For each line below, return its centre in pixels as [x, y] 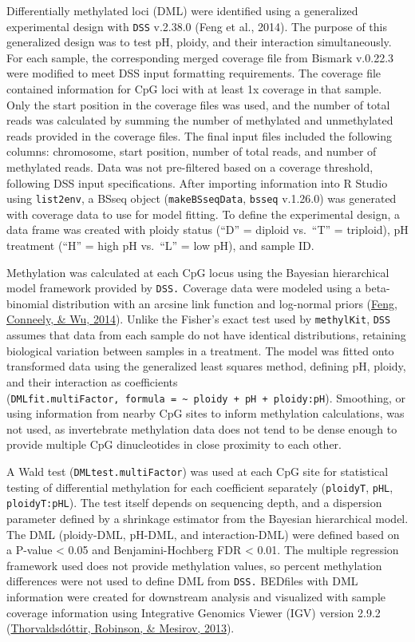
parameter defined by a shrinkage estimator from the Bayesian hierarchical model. [207, 518]
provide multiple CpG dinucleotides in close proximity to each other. [174, 444]
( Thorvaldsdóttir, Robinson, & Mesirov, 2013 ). [121, 628]
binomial [28, 303]
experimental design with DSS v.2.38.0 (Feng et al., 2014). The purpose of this [197, 26]
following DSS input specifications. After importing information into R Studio [197, 182]
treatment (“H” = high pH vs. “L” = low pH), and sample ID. [160, 246]
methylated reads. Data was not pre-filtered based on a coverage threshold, [190, 167]
